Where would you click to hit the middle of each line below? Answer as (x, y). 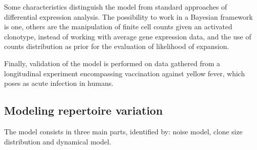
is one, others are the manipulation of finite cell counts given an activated (118, 27)
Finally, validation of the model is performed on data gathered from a (112, 63)
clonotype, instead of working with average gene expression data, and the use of (128, 36)
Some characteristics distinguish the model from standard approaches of (116, 7)
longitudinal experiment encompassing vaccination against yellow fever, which (124, 73)
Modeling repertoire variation (83, 110)
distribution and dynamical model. (58, 141)
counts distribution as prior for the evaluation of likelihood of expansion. (117, 46)
